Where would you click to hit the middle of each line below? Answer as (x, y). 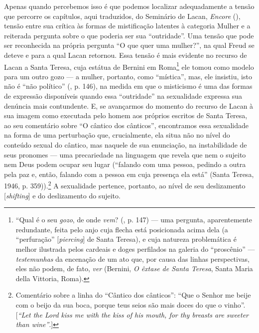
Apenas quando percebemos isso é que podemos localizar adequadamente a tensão (129, 6)
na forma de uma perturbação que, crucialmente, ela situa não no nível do (117, 135)
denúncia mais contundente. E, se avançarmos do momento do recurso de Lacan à (129, 105)
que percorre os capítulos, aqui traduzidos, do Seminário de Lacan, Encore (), (122, 16)
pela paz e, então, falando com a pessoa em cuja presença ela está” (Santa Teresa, (129, 174)
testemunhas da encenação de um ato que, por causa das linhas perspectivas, (132, 258)
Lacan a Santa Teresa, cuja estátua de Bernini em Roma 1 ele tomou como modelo (129, 66)
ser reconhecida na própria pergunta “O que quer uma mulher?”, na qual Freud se (129, 45)
